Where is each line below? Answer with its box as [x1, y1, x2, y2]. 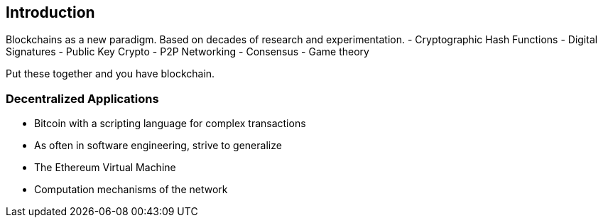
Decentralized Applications [6, 91, 159, 106]
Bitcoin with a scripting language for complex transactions [34, 117, 306, 130]
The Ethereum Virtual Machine [34, 161, 176, 174]
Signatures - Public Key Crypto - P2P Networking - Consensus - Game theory [6, 45, 369, 58]
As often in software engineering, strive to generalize [34, 139, 282, 152]
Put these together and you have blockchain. [6, 67, 215, 80]
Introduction [6, 4, 95, 21]
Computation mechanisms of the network [34, 183, 228, 196]
